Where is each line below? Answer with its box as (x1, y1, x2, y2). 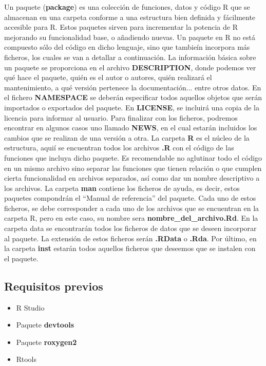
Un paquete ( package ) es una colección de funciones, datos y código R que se (4, 2, 250, 12)
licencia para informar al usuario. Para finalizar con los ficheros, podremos (4, 112, 238, 123)
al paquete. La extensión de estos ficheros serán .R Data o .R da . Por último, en (4, 233, 257, 243)
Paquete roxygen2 (16, 336, 77, 347)
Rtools (16, 354, 36, 364)
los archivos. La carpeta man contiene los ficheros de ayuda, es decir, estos (4, 182, 240, 193)
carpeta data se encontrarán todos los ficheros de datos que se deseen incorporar (4, 223, 257, 234)
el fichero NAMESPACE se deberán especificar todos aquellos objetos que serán (4, 92, 262, 103)
